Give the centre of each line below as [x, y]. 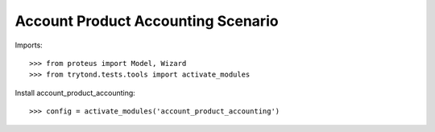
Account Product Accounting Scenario [147, 21]
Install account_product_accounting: [75, 93]
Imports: [29, 45]
